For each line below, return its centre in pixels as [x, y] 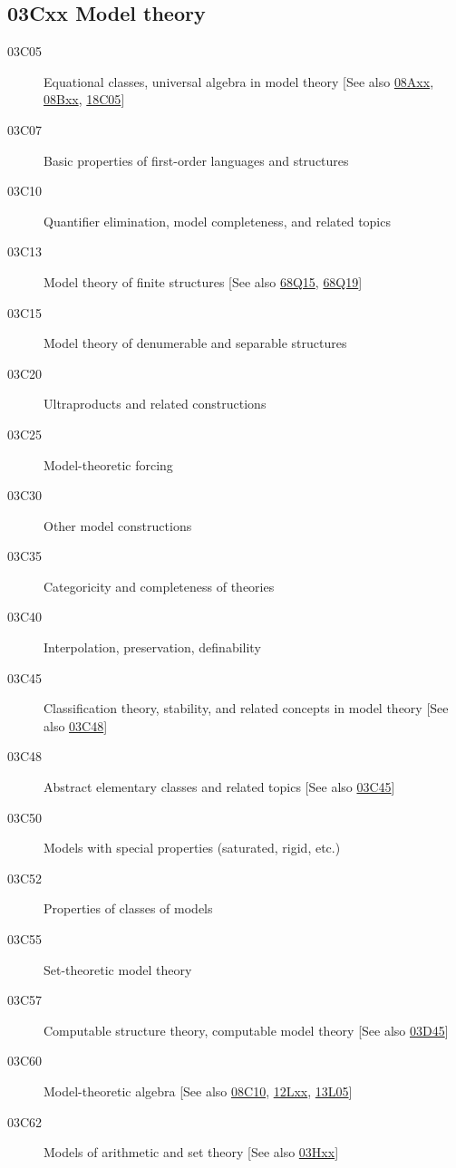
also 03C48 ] [76, 725]
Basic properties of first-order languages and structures [196, 160]
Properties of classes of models [128, 908]
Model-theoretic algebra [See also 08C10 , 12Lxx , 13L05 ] [198, 1091]
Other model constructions [118, 525]
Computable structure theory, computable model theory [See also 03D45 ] [246, 1030]
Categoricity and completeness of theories [159, 586]
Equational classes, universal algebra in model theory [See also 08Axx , [239, 81]
